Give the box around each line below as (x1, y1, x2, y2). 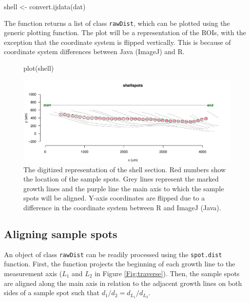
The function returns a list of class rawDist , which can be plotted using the (4, 18, 230, 28)
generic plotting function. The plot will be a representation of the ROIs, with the (4, 27, 246, 38)
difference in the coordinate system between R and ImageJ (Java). (23, 202, 221, 212)
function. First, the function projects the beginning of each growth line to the (4, 259, 235, 269)
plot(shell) (23, 63, 54, 73)
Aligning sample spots (4, 226, 117, 241)
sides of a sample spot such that (4, 287, 99, 298)
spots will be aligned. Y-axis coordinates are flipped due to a (23, 193, 205, 203)
